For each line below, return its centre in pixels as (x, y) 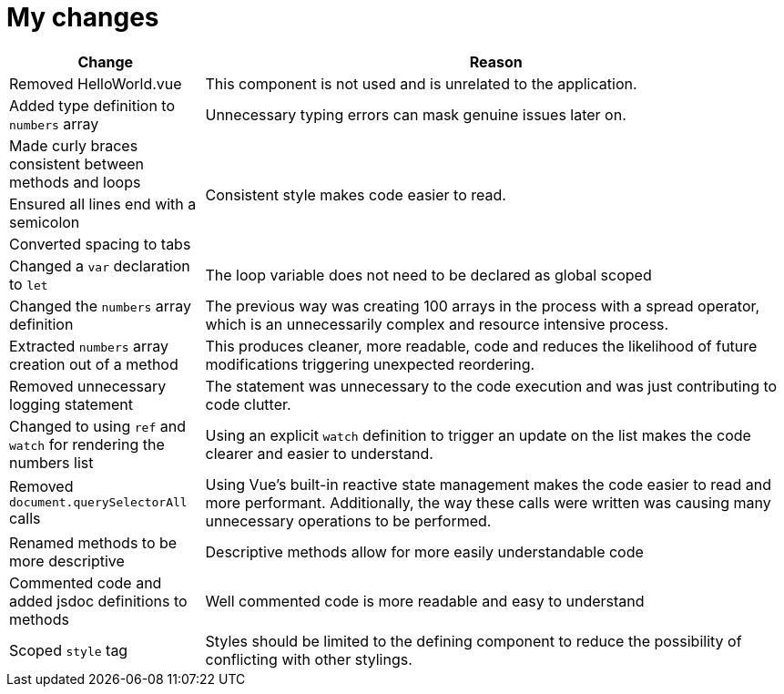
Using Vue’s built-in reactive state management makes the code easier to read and (489, 484)
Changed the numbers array (100, 306)
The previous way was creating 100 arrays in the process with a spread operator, (483, 306)
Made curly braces (74, 145)
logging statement (71, 404)
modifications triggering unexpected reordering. (370, 364)
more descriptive (67, 561)
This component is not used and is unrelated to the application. (421, 83)
